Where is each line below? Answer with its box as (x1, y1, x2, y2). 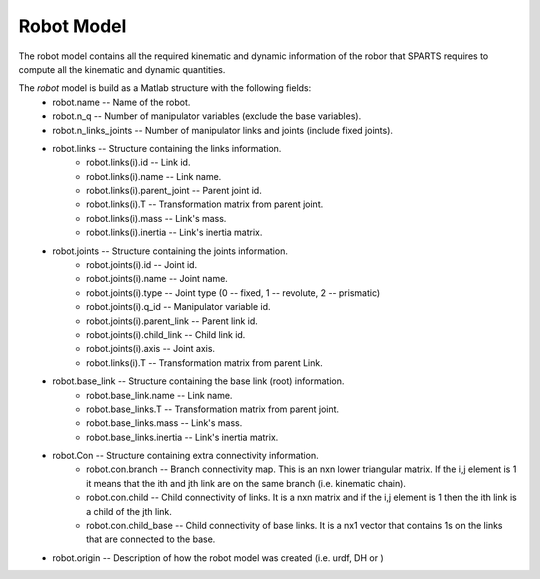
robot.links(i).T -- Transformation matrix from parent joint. (86, 198, 324, 210)
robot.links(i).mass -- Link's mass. (86, 212, 227, 224)
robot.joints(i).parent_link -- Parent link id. (86, 315, 259, 327)
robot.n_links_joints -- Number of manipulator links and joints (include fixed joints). (52, 124, 394, 136)
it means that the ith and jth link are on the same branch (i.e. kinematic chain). (86, 477, 407, 489)
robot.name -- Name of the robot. (52, 96, 191, 108)
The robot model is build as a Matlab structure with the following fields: (18, 82, 312, 94)
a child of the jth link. (86, 505, 172, 517)
